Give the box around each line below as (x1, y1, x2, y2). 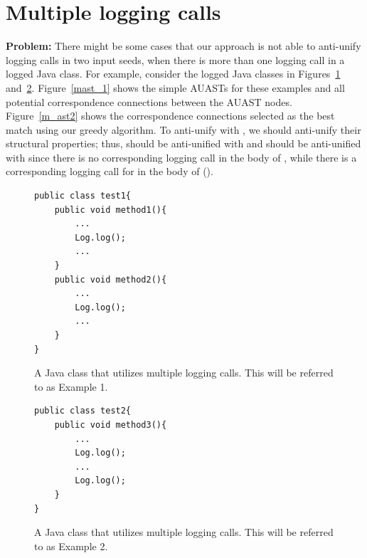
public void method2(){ (54, 274, 167, 285)
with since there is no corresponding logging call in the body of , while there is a (6, 149, 357, 164)
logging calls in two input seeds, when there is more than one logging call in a (6, 52, 345, 67)
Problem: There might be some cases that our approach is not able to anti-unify (6, 38, 361, 53)
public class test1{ (34, 191, 132, 201)
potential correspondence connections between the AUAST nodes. (6, 94, 292, 109)
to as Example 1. (34, 379, 108, 394)
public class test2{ (34, 406, 132, 416)
